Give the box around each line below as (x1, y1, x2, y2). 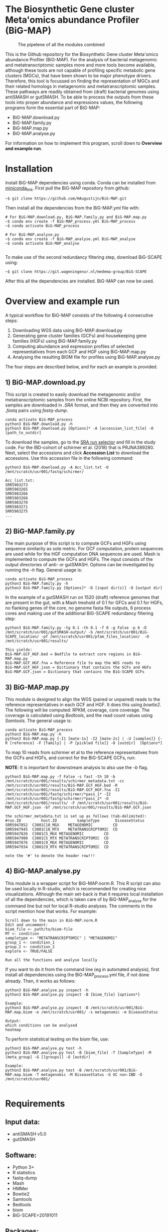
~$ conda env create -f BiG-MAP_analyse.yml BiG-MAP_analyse (5, 236, 136, 242)
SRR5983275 (5, 509, 28, 514)
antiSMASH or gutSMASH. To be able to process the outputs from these (5, 94, 154, 100)
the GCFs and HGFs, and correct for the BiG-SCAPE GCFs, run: (5, 755, 136, 761)
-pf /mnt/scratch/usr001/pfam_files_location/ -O (41, 634, 149, 639)
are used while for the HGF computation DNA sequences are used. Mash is (5, 551, 160, 557)
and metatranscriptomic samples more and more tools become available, (5, 62, 156, 68)
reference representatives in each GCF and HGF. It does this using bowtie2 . (5, 702, 161, 708)
